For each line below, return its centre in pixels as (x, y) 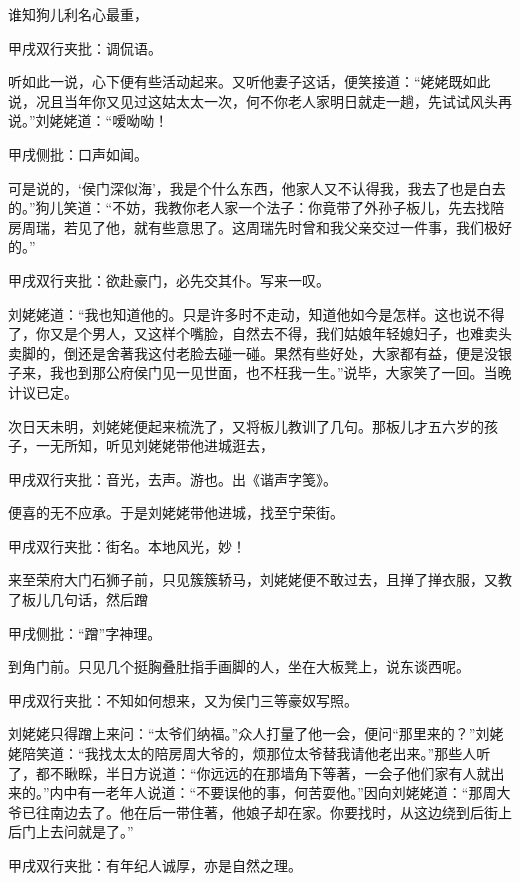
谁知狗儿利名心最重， (78, 14)
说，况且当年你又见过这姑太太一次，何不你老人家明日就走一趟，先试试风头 (253, 100)
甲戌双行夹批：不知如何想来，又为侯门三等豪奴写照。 (183, 699)
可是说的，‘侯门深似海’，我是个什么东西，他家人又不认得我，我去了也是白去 (257, 187)
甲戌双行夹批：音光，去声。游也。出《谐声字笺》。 (172, 478)
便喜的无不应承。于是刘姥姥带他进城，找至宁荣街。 (176, 512)
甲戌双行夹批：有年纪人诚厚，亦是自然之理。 (155, 865)
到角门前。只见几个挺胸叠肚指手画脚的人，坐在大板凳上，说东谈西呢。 (239, 666)
